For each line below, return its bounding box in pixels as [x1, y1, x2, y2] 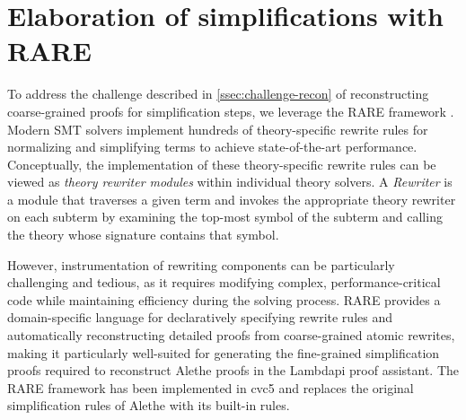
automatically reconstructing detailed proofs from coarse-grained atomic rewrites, [7, 326, 455, 345]
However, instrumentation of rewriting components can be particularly [7, 255, 395, 274]
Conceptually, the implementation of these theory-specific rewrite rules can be [7, 154, 436, 173]
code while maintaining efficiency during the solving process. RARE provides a [7, 290, 441, 309]
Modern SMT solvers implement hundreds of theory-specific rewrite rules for [7, 119, 428, 138]
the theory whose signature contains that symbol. [7, 225, 279, 244]
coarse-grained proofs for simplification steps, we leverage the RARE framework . [7, 101, 454, 120]
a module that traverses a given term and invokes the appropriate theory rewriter [7, 189, 456, 208]
